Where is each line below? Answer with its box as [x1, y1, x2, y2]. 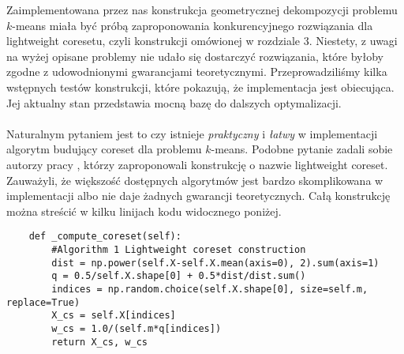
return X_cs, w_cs [51, 336, 148, 348]
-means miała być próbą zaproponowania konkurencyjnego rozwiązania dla [12, 17, 373, 33]
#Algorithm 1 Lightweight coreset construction [51, 243, 306, 255]
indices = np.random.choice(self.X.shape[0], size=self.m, [51, 283, 368, 295]
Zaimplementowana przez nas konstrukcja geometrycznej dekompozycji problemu [6, 2, 398, 17]
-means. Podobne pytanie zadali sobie [211, 141, 393, 157]
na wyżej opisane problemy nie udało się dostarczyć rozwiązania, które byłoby [6, 47, 383, 64]
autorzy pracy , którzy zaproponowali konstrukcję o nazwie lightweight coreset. [6, 156, 388, 172]
